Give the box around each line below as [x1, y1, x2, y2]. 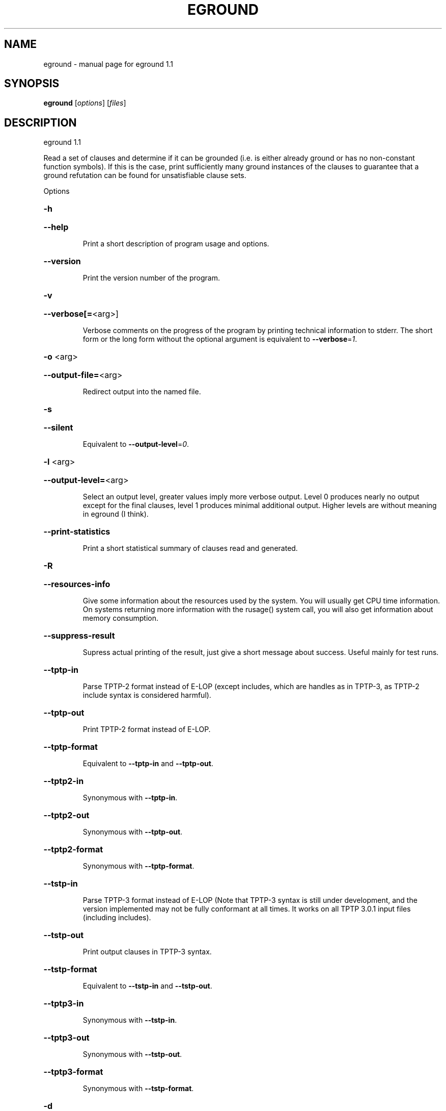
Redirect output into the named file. [82, 387, 201, 396]
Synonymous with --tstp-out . [82, 1050, 182, 1059]
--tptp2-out [43, 810, 90, 821]
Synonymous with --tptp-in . [82, 793, 178, 802]
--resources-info [43, 579, 110, 590]
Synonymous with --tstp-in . [82, 1016, 177, 1025]
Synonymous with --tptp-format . [82, 862, 194, 871]
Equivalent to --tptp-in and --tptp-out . [82, 759, 213, 768]
